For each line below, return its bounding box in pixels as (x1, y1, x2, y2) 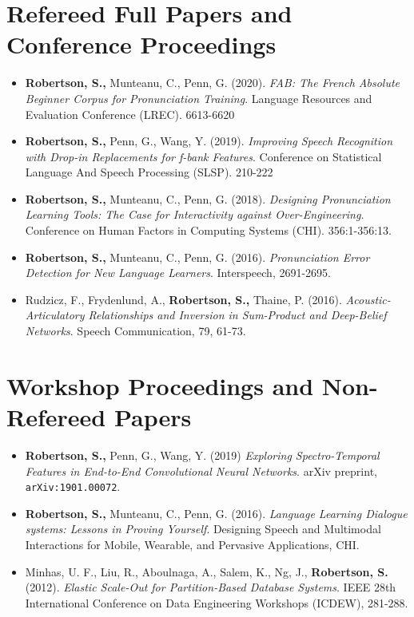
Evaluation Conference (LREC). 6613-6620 (25, 105, 235, 122)
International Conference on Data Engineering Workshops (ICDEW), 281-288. (25, 594, 408, 611)
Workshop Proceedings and (6, 369, 314, 401)
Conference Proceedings (6, 28, 277, 61)
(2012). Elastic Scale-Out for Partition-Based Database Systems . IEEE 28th (25, 579, 396, 595)
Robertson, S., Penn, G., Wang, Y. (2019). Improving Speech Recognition (25, 132, 393, 149)
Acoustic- (345, 291, 391, 307)
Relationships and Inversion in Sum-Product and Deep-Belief (88, 307, 387, 323)
